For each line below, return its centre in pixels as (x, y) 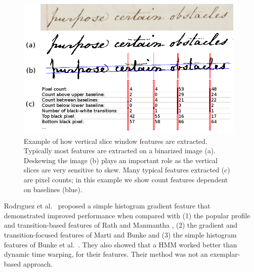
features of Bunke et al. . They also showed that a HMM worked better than (121, 244)
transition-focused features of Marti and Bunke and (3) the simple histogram (120, 235)
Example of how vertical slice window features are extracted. (116, 141)
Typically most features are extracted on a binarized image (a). (120, 151)
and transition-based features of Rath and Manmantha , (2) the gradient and (121, 225)
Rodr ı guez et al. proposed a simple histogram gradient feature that (107, 206)
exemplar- (225, 254)
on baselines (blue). (53, 189)
